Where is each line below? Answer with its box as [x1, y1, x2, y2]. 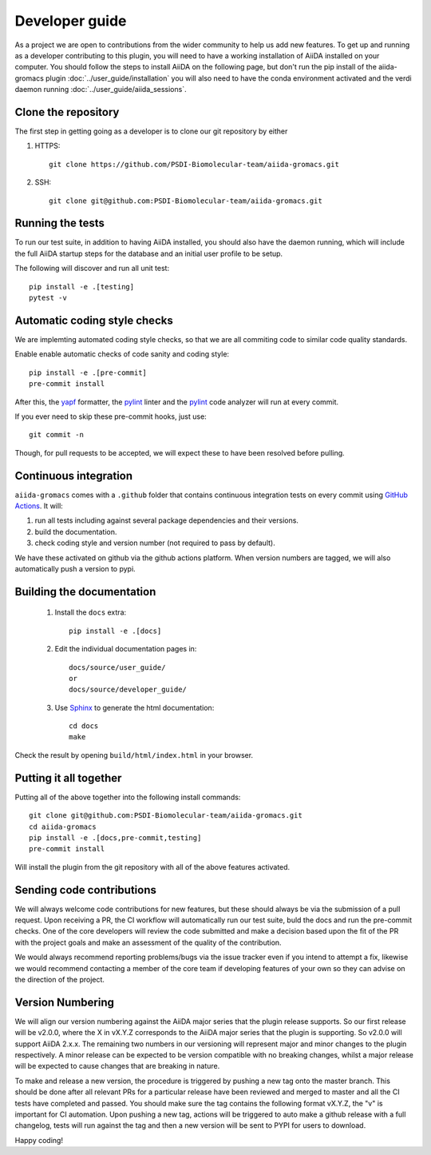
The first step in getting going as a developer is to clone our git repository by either [14, 126, 288, 136]
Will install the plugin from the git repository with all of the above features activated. [14, 862, 291, 871]
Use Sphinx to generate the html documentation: [54, 703, 215, 712]
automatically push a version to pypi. [14, 564, 136, 573]
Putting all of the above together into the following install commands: [14, 792, 241, 802]
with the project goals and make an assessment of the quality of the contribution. [14, 938, 283, 947]
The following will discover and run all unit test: [14, 264, 170, 273]
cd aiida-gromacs [29, 822, 97, 831]
